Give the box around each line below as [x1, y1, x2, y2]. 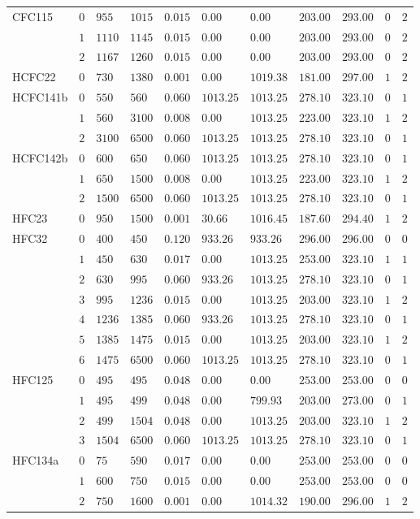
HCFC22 [12, 68, 56, 85]
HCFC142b [12, 149, 68, 166]
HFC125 [12, 370, 54, 387]
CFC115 [12, 7, 53, 24]
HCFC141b [12, 89, 68, 106]
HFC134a [12, 452, 59, 469]
